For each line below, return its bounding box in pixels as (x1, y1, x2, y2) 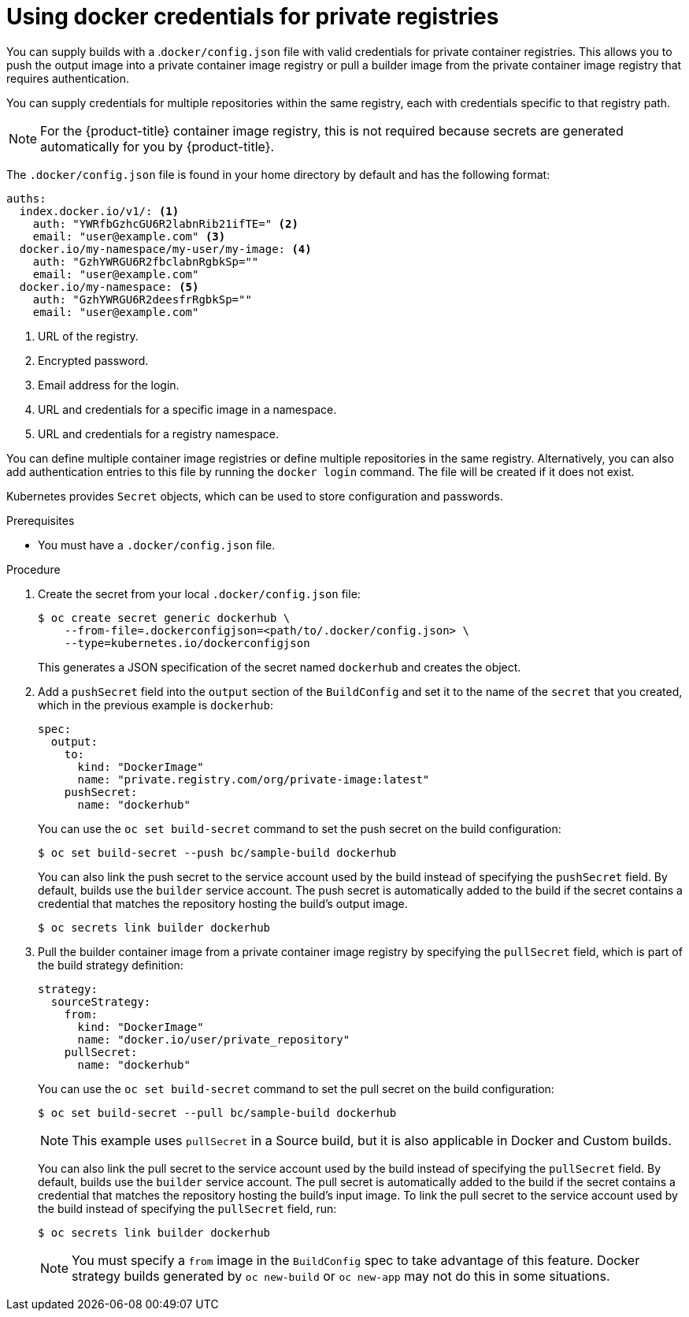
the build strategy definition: (38, 958, 183, 972)
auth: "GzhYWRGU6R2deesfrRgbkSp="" (32, 292, 252, 306)
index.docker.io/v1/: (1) (19, 204, 180, 218)
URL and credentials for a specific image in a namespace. (38, 402, 337, 416)
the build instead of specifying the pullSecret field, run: (38, 1201, 337, 1215)
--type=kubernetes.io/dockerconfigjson (64, 636, 310, 649)
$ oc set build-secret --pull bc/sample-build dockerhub (38, 1106, 397, 1119)
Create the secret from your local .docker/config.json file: (38, 586, 361, 601)
